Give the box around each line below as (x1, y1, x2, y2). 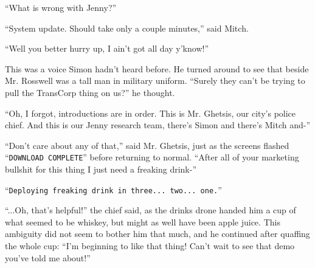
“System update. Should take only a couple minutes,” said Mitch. (5, 21, 249, 34)
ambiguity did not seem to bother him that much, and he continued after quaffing (5, 227, 310, 240)
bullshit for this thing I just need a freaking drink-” (5, 163, 197, 175)
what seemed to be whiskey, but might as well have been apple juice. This (5, 215, 280, 228)
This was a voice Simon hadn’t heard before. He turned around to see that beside (5, 62, 309, 75)
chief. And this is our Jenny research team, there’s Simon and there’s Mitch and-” (5, 119, 311, 131)
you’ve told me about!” (5, 251, 91, 264)
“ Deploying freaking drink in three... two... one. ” (5, 183, 222, 196)
